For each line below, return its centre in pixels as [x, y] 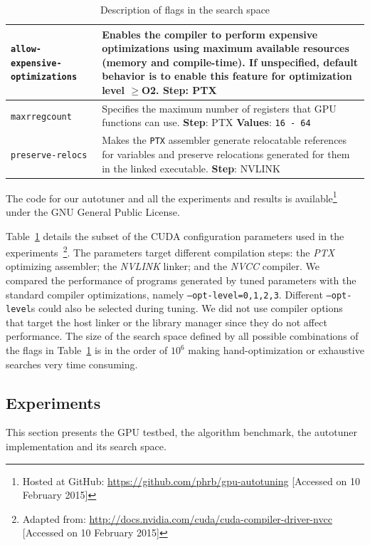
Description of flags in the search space [185, 9]
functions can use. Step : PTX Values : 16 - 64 [206, 122]
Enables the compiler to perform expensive [210, 34]
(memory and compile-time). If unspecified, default [230, 62]
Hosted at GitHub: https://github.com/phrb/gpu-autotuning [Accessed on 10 [191, 481]
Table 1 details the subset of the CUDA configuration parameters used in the [175, 235]
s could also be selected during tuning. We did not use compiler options [187, 308]
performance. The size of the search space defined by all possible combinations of [182, 336]
